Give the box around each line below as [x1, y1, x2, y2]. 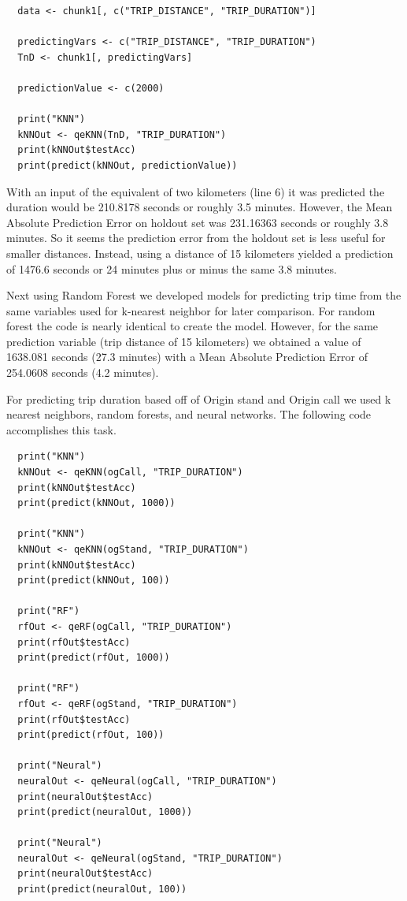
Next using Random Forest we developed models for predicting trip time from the [6, 287, 401, 303]
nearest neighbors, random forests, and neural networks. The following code [6, 406, 372, 423]
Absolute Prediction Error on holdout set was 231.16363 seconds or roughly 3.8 [6, 214, 389, 230]
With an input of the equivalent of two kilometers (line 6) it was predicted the [6, 183, 385, 199]
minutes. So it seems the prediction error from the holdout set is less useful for [6, 229, 386, 246]
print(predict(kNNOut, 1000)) [17, 497, 176, 509]
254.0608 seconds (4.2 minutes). [6, 364, 159, 381]
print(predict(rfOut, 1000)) [17, 652, 170, 664]
